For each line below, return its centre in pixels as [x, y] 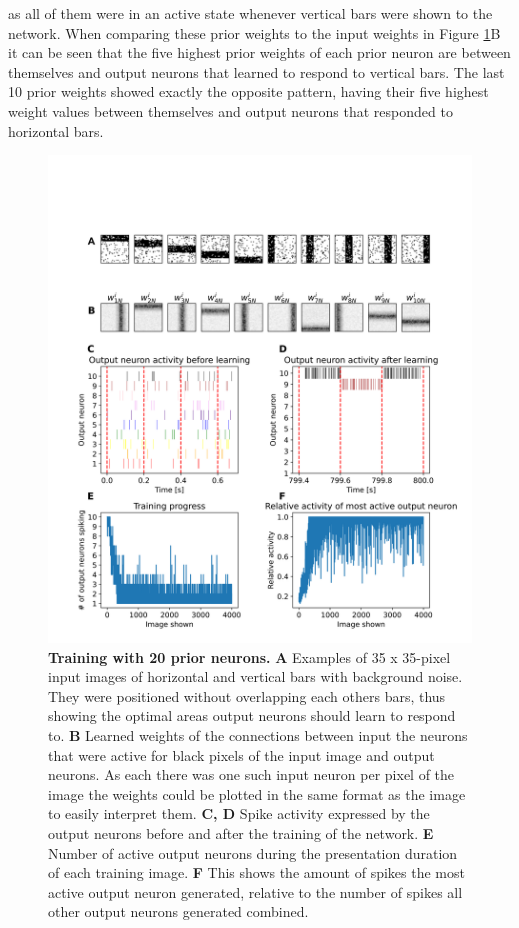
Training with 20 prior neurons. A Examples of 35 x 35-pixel [249, 656]
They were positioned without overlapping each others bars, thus [247, 695]
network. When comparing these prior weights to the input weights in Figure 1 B [254, 32]
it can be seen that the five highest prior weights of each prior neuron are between [259, 52]
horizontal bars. [56, 130]
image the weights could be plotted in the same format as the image [257, 793]
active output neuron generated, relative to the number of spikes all [255, 891]
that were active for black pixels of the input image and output [241, 754]
